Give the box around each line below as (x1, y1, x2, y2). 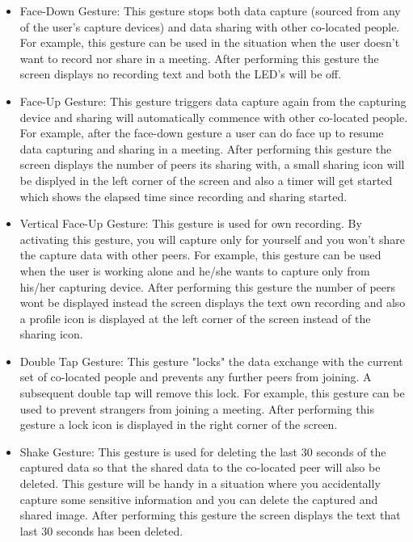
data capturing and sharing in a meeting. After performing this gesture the (19, 140, 392, 157)
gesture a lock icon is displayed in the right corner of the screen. (19, 416, 338, 433)
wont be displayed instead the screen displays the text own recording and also (19, 294, 406, 311)
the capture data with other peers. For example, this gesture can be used (19, 246, 381, 263)
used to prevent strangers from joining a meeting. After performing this (19, 400, 374, 417)
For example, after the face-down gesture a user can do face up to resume (19, 124, 384, 141)
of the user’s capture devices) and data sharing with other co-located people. (19, 18, 400, 35)
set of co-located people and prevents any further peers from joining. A (19, 368, 372, 385)
